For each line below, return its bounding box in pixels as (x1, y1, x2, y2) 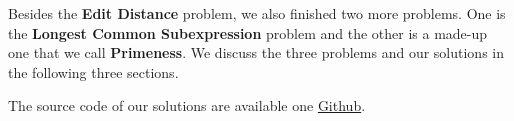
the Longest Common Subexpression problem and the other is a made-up (8, 22, 488, 43)
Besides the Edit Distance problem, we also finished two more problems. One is (8, 3, 506, 23)
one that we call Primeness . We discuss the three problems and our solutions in (8, 42, 505, 63)
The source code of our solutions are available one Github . (8, 95, 366, 116)
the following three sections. (8, 61, 179, 82)
